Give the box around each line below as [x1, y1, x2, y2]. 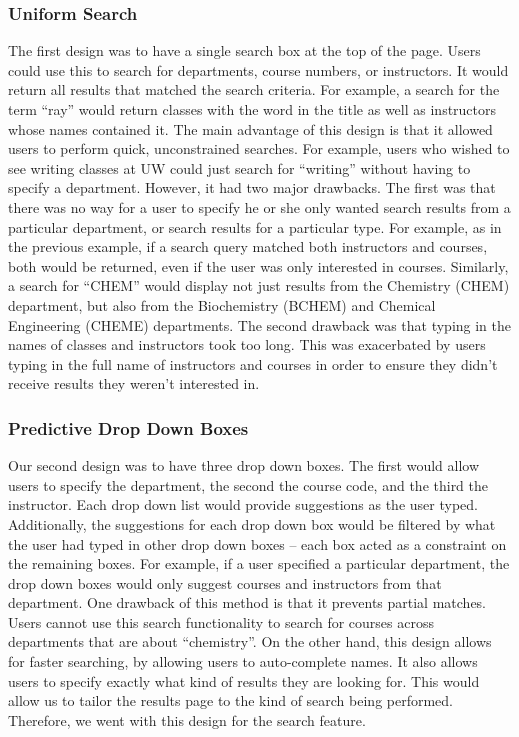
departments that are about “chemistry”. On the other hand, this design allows [8, 631, 492, 652]
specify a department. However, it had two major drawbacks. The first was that [8, 177, 496, 198]
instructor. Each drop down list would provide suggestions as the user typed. [8, 494, 478, 515]
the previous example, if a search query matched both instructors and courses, [8, 236, 488, 257]
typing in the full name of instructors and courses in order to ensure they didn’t [8, 353, 498, 374]
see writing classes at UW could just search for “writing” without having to [8, 157, 471, 178]
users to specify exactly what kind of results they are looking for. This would [8, 670, 480, 691]
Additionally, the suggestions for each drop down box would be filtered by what [8, 513, 496, 534]
